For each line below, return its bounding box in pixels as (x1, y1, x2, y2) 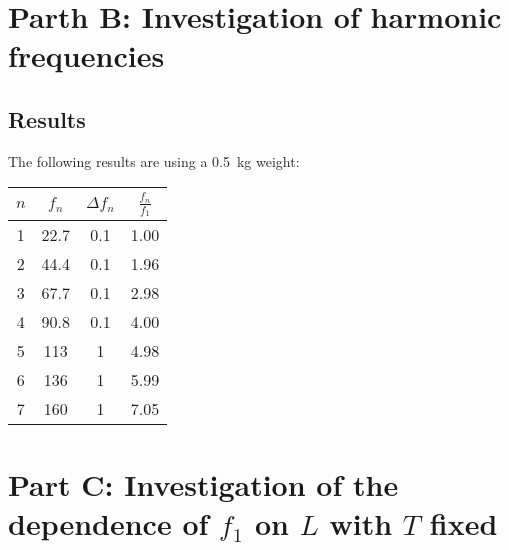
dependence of (8, 502, 209, 543)
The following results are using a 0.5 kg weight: (8, 150, 300, 171)
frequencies (8, 35, 165, 76)
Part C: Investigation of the (8, 463, 399, 504)
